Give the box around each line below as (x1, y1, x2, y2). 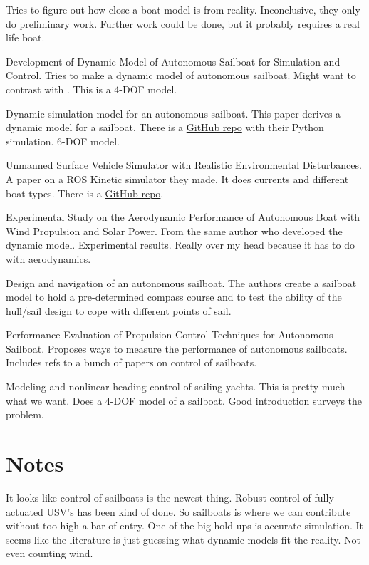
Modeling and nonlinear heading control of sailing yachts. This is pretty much (6, 379, 345, 394)
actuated (6, 504, 43, 519)
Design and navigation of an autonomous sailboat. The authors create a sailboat (6, 275, 357, 290)
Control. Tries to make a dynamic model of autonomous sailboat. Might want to (6, 68, 356, 83)
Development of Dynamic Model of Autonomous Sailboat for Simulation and (6, 53, 341, 68)
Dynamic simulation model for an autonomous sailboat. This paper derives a (6, 105, 341, 120)
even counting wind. (6, 546, 93, 561)
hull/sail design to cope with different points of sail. (6, 303, 232, 318)
